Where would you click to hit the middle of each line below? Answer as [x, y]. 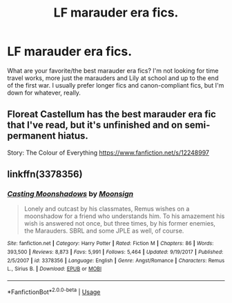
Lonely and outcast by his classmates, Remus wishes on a [107, 209]
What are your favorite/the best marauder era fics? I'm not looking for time [113, 70]
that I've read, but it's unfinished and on [95, 125]
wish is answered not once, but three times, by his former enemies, [120, 224]
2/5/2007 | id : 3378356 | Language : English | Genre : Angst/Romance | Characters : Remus [116, 260]
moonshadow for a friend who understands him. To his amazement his [124, 216]
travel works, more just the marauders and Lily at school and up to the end [113, 78]
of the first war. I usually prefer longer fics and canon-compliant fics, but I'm [116, 85]
